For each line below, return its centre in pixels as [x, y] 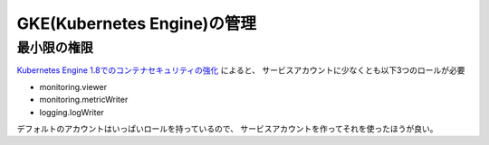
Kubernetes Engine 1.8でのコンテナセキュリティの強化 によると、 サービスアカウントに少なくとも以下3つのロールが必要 [241, 70]
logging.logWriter [72, 112]
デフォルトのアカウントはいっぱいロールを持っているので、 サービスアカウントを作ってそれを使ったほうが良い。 [227, 128]
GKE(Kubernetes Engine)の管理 [137, 23]
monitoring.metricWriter [84, 100]
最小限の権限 [55, 48]
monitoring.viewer [73, 86]
